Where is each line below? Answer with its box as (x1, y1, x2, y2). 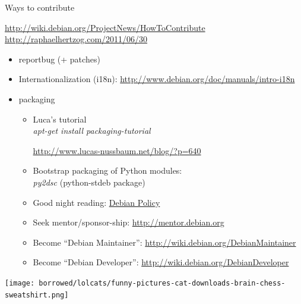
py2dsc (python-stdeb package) (33, 175, 145, 188)
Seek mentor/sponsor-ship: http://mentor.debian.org (33, 216, 224, 228)
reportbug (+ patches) (18, 52, 100, 65)
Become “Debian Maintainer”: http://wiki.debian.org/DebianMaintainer (33, 236, 296, 248)
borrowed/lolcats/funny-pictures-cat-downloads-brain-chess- (39, 278, 286, 287)
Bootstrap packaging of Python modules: (33, 164, 182, 177)
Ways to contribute (5, 1, 75, 13)
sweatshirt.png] (5, 290, 69, 299)
